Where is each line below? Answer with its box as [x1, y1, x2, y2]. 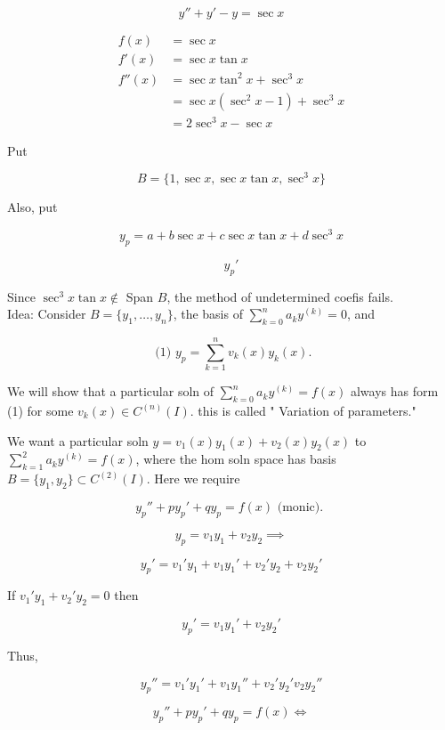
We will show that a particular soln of [7, 382, 214, 401]
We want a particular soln [7, 431, 149, 450]
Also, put [7, 198, 58, 216]
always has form [350, 382, 439, 401]
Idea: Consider [7, 304, 86, 323]
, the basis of [173, 304, 243, 323]
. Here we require [146, 469, 240, 488]
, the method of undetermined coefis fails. [166, 287, 393, 305]
